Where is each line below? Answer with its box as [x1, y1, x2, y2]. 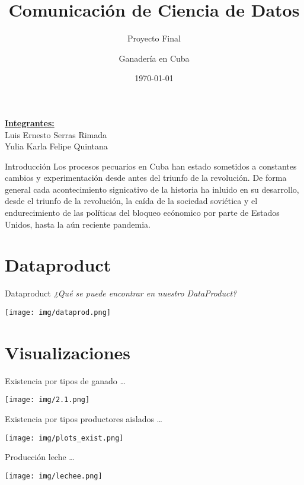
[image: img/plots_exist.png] [5, 433, 124, 442]
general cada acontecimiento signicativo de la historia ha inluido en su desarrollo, [5, 183, 299, 195]
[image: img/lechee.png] [5, 471, 103, 480]
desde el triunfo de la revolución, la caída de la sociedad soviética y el [5, 194, 258, 207]
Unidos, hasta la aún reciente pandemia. [5, 218, 151, 230]
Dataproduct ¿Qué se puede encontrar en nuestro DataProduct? [5, 287, 237, 299]
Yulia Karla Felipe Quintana [5, 140, 108, 152]
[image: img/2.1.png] [5, 395, 90, 404]
